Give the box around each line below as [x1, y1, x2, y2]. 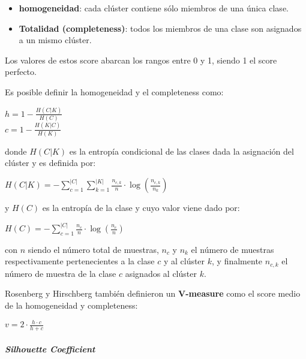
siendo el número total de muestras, [28, 243, 159, 255]
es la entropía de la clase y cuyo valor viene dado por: [42, 201, 240, 213]
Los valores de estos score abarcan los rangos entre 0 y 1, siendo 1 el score [5, 53, 277, 66]
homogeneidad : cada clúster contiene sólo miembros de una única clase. [19, 2, 289, 14]
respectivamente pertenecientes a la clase [5, 255, 155, 267]
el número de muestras [191, 243, 274, 255]
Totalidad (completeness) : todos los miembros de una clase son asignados [19, 22, 302, 34]
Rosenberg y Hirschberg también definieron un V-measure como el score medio [5, 287, 301, 300]
